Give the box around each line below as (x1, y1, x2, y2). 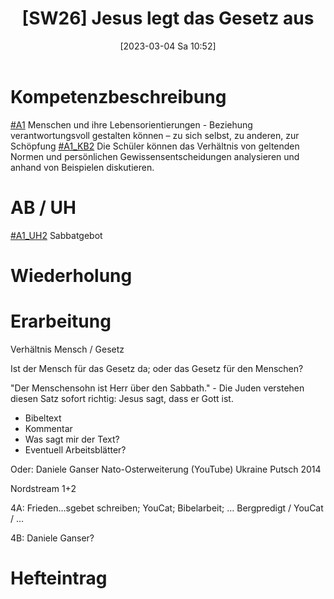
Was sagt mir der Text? (24, 433, 120, 445)
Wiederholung (10, 264, 133, 287)
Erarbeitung (10, 310, 112, 332)
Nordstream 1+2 (10, 482, 77, 494)
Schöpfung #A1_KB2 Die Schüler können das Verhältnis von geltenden (10, 140, 300, 152)
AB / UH (10, 196, 77, 219)
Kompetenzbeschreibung (10, 85, 227, 108)
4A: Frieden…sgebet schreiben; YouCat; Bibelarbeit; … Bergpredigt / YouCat (10, 502, 324, 514)
